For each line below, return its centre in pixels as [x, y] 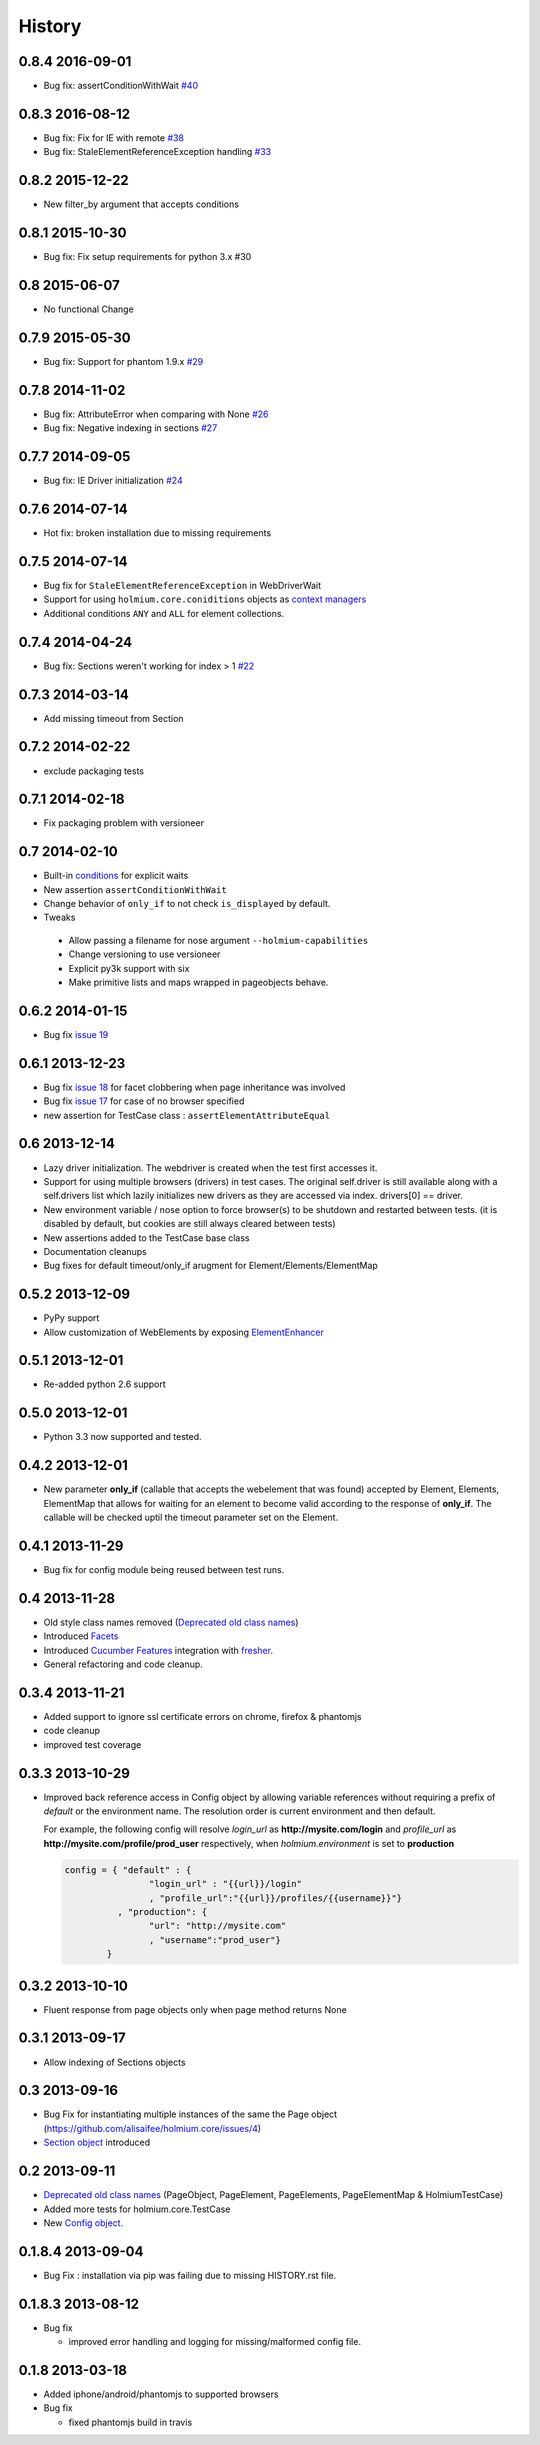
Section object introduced [97, 2142]
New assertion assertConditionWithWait [135, 889]
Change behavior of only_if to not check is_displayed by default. [187, 904]
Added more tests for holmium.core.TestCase [137, 2209]
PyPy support [71, 1318]
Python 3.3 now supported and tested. [122, 1437]
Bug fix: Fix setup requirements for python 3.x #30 [147, 257]
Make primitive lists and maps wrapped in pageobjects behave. [198, 982]
